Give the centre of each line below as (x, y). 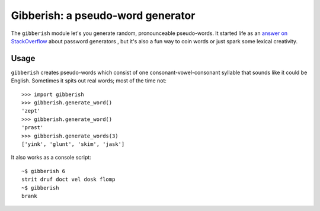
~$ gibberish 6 (44, 171)
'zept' (31, 111)
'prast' (33, 128)
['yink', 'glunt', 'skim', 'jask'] (73, 144)
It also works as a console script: (51, 158)
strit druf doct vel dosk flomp (68, 180)
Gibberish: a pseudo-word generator (103, 15)
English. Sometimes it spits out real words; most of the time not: (89, 81)
